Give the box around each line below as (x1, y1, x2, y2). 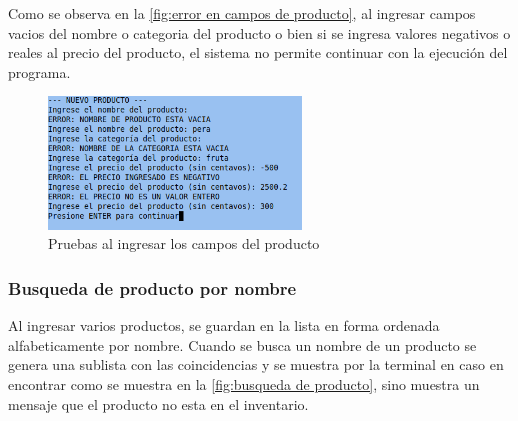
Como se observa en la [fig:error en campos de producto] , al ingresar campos (8, 3, 476, 23)
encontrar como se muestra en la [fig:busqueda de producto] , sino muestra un (8, 373, 480, 394)
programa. (8, 61, 71, 82)
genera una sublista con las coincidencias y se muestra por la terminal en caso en (8, 354, 504, 375)
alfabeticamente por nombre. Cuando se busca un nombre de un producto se (8, 334, 477, 355)
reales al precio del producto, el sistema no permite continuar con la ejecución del (8, 42, 508, 63)
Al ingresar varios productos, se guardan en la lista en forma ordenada (8, 315, 440, 336)
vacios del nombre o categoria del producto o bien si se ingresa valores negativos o (8, 22, 511, 43)
